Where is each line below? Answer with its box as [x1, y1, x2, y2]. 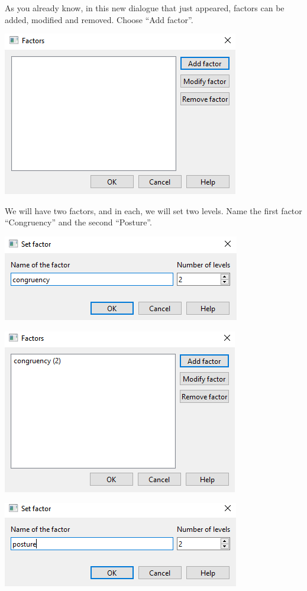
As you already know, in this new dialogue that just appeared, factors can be [5, 2, 285, 14]
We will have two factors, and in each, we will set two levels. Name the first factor [5, 204, 302, 217]
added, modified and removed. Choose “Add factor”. [5, 13, 193, 25]
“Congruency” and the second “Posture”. [5, 216, 152, 228]
